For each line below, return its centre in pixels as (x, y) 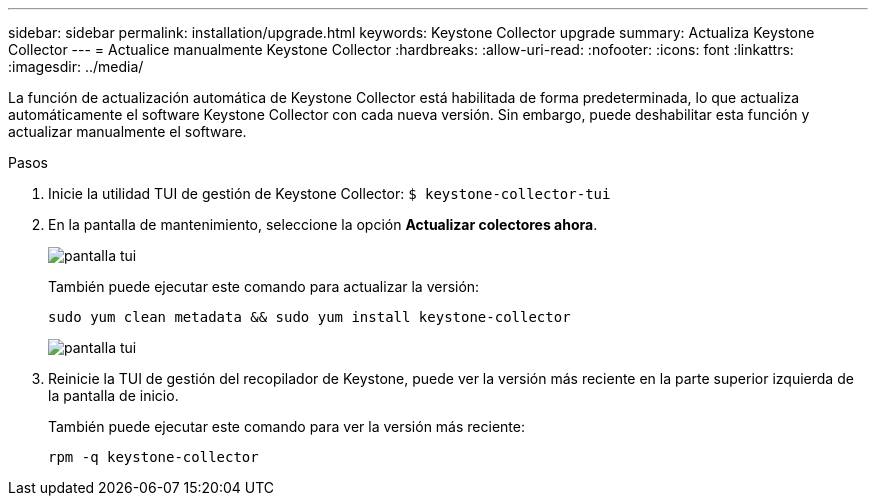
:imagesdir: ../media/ (76, 66)
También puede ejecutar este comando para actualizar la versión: (264, 286)
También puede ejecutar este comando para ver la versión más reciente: (286, 426)
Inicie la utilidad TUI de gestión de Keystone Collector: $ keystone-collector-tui (329, 193)
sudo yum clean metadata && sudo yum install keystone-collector (309, 317)
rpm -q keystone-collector (153, 457)
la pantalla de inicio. (113, 395)
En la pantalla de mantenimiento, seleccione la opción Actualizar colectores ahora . (323, 224)
